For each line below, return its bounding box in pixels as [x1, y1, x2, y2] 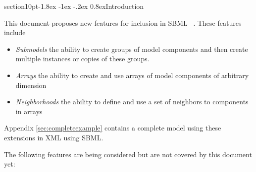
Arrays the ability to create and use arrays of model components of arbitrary [15, 70, 249, 80]
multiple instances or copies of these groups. [15, 53, 150, 64]
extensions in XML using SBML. [4, 132, 103, 142]
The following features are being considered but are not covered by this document [4, 149, 252, 159]
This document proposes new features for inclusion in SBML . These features [4, 17, 242, 28]
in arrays [15, 106, 43, 116]
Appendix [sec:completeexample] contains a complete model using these [4, 123, 221, 133]
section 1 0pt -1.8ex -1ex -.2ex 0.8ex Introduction [4, 1, 144, 11]
